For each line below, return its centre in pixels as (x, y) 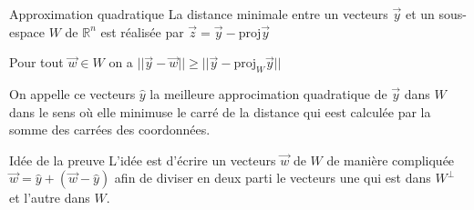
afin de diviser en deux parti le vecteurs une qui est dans (273, 178)
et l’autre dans (50, 198)
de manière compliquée (391, 160)
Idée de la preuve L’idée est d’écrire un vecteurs (143, 160)
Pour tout (36, 62)
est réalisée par (142, 31)
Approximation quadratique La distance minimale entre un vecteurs (199, 14)
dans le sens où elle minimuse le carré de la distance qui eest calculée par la (220, 111)
